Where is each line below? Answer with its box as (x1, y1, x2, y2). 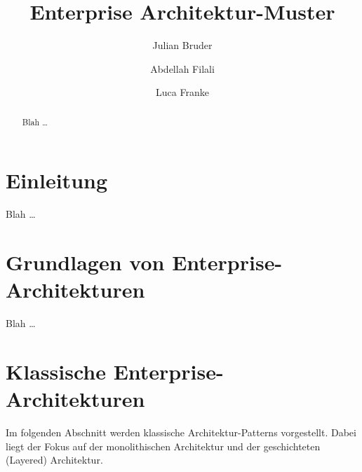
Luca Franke (156, 85, 209, 99)
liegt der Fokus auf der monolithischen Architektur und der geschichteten (6, 438, 321, 453)
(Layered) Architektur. (6, 452, 103, 467)
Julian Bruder (152, 38, 213, 53)
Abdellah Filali (150, 61, 215, 76)
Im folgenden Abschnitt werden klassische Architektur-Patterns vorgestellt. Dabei (6, 425, 356, 440)
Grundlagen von (6, 248, 165, 277)
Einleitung (6, 166, 108, 195)
